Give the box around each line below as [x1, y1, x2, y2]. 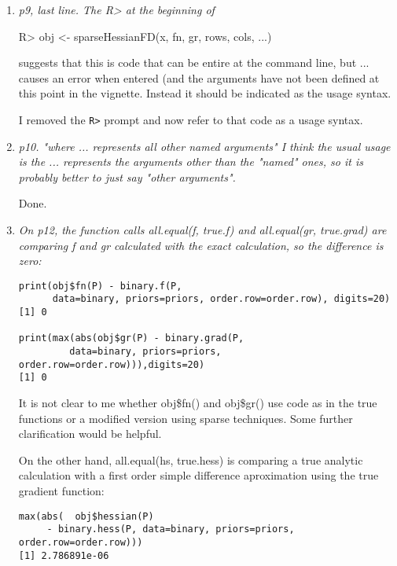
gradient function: [18, 483, 105, 498]
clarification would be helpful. [18, 425, 162, 442]
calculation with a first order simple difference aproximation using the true [18, 467, 379, 483]
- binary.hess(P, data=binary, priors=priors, [46, 524, 295, 535]
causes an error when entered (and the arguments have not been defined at [18, 69, 380, 86]
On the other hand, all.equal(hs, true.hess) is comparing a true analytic [18, 451, 363, 468]
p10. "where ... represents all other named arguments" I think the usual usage [18, 138, 391, 154]
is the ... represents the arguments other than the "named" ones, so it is [18, 153, 363, 170]
